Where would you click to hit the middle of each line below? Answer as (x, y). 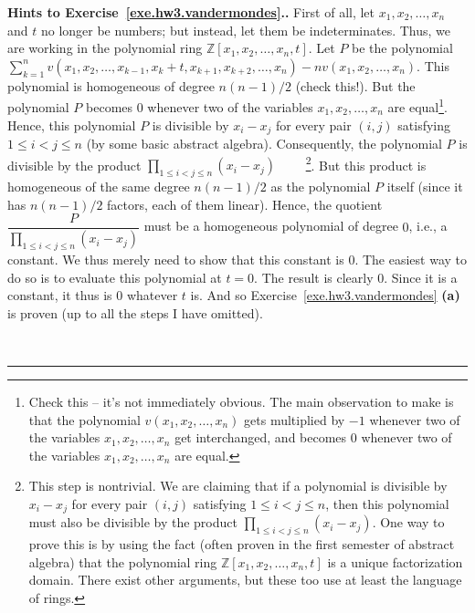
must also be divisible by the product (133, 522)
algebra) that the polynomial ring (123, 561)
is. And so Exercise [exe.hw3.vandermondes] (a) (325, 295)
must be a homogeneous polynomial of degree (271, 226)
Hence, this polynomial (72, 125)
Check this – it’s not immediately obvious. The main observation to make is (241, 401)
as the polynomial (321, 187)
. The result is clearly (314, 277)
